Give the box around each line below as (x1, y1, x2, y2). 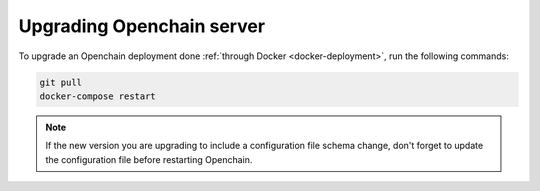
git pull (39, 76, 83, 88)
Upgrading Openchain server (18, 15, 265, 37)
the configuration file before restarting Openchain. (45, 153, 253, 165)
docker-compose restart (39, 90, 157, 102)
